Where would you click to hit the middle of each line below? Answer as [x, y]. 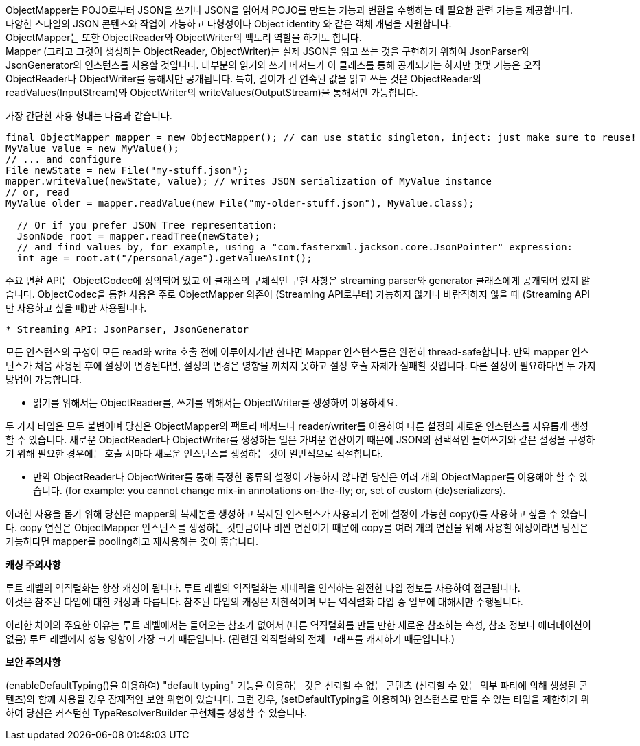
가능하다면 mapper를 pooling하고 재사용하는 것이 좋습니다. [132, 541]
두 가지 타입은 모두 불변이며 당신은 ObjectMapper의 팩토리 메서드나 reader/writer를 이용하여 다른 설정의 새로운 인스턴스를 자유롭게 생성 [297, 426]
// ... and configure [64, 159]
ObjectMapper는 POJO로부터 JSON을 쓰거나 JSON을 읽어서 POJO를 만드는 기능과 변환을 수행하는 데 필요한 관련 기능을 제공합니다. [289, 10]
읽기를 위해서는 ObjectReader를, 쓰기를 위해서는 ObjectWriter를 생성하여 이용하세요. [216, 403]
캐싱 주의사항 [33, 564]
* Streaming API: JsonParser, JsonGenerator [127, 329]
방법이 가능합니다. [44, 379]
